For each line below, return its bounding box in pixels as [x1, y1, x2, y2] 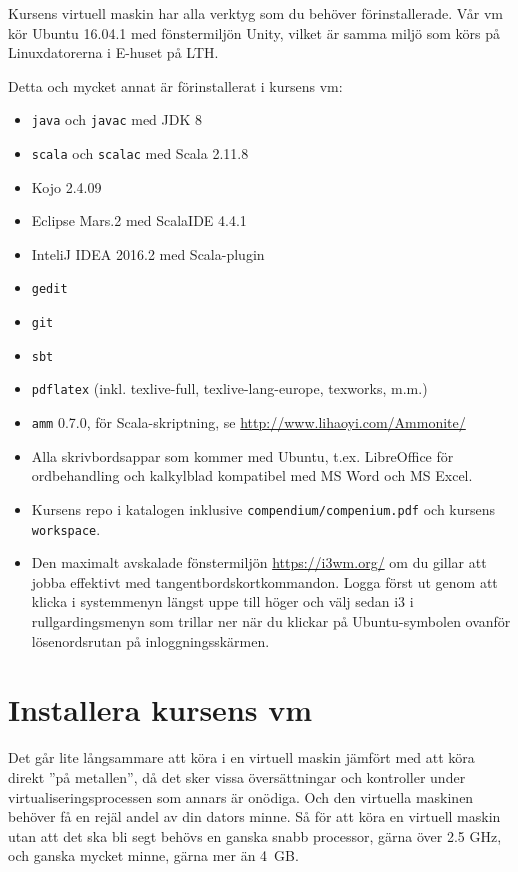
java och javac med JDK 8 [31, 109, 202, 130]
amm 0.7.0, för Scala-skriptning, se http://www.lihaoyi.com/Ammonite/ [31, 412, 466, 433]
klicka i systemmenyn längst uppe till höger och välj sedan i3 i [31, 591, 414, 612]
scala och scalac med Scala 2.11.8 [31, 143, 249, 164]
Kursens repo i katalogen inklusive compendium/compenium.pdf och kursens [31, 498, 496, 519]
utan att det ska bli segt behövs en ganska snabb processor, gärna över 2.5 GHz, [8, 825, 502, 846]
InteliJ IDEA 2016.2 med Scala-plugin [31, 243, 265, 264]
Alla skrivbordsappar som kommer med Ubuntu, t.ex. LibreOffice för [31, 445, 454, 466]
